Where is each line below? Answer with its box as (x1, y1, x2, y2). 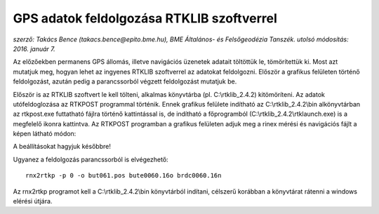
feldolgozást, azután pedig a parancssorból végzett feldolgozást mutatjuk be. (13, 77, 237, 86)
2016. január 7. (13, 44, 55, 53)
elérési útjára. (13, 197, 53, 206)
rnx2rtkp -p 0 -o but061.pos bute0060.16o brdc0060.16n (25, 172, 222, 180)
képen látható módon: (13, 130, 77, 138)
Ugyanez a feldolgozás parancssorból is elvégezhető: (13, 155, 168, 163)
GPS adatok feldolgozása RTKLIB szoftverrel (13, 11, 277, 26)
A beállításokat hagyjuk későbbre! (13, 142, 112, 151)
